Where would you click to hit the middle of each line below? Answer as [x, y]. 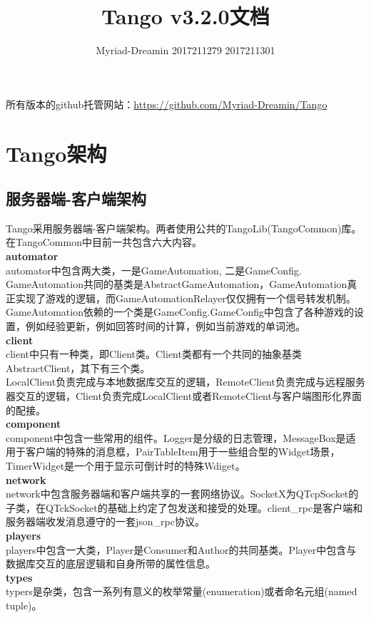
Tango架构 [56, 153]
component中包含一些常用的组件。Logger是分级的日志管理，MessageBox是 [176, 437]
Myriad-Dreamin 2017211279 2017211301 [185, 50]
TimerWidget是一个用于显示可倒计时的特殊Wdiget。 [126, 465]
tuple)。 [24, 605]
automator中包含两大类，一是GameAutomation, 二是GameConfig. [154, 270]
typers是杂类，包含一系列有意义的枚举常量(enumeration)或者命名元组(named [182, 591]
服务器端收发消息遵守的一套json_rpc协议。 [105, 521]
